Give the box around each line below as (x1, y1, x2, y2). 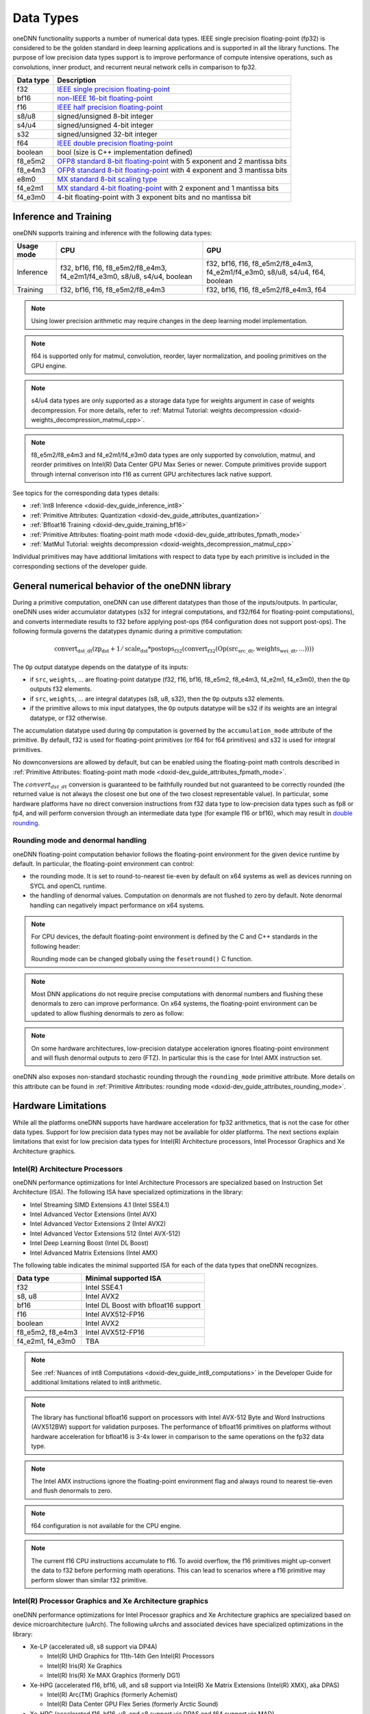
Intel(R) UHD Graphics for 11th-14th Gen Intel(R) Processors (47, 1652, 215, 1661)
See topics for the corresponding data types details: (12, 489, 160, 497)
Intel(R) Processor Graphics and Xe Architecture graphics (12, 1596, 209, 1606)
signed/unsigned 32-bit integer (57, 130, 158, 139)
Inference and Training (12, 210, 112, 222)
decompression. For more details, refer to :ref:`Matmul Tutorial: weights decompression (31, 406, 278, 414)
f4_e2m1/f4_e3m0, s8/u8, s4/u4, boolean (60, 271, 193, 281)
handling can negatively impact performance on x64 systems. (29, 901, 205, 909)
